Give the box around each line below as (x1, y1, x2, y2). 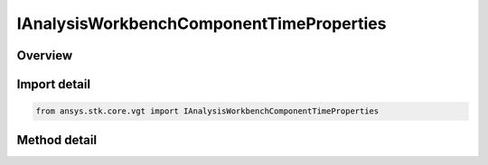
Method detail (16, 132, 98, 148)
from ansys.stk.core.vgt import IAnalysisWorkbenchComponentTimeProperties (35, 106, 380, 116)
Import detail (16, 77, 90, 92)
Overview (16, 48, 73, 63)
